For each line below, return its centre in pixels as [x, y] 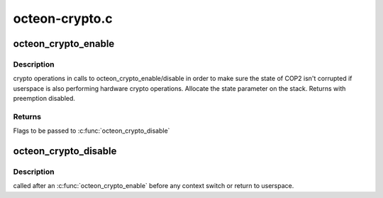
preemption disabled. [44, 99]
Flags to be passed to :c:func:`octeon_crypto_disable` [91, 131]
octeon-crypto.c [63, 18]
